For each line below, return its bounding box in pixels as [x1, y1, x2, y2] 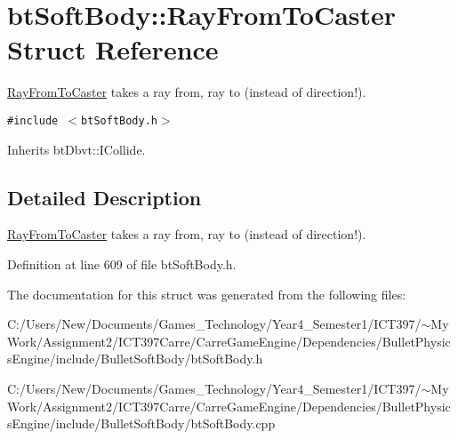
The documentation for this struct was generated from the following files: [7, 284, 406, 303]
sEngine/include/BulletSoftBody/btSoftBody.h [7, 349, 263, 368]
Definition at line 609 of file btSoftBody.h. [7, 254, 237, 273]
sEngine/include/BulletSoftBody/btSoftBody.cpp [7, 414, 276, 433]
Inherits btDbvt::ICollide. [7, 140, 146, 158]
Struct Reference [7, 31, 219, 68]
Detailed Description [7, 183, 202, 211]
